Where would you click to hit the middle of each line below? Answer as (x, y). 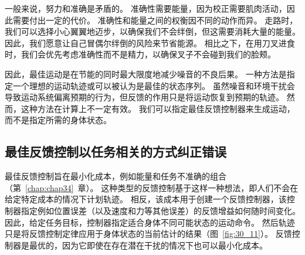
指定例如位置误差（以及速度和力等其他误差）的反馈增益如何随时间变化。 (160, 210)
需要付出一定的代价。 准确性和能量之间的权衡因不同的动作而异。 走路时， (155, 20)
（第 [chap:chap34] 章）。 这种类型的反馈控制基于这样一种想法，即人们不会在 (152, 187)
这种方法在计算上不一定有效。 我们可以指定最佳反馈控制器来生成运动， (158, 108)
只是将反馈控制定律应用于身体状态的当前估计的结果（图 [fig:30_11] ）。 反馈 (148, 234)
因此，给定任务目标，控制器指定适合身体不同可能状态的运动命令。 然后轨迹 (150, 222)
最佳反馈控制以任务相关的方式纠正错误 (116, 152)
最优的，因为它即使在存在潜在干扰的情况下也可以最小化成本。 (148, 245)
